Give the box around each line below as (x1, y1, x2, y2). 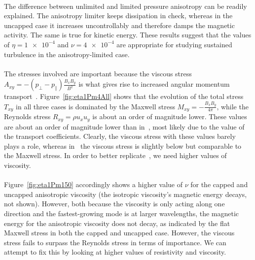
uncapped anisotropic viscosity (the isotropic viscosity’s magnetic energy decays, (4, 189, 247, 199)
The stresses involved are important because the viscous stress (4, 68, 192, 78)
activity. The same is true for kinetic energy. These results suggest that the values (4, 30, 252, 40)
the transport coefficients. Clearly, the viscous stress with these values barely (4, 131, 236, 141)
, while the (217, 101, 249, 111)
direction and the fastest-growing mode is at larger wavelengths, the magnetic (4, 208, 239, 218)
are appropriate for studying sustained (116, 39, 232, 49)
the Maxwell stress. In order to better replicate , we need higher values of (4, 150, 227, 161)
